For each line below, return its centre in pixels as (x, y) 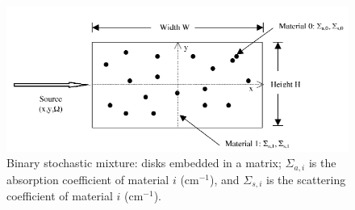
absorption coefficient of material (88, 179)
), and (225, 179)
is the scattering (306, 179)
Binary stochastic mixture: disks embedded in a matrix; (144, 163)
